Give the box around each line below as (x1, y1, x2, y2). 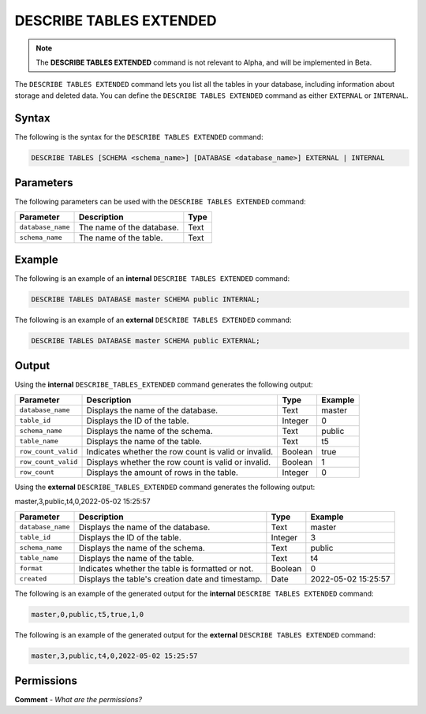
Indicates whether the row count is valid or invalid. (86, 446, 274, 457)
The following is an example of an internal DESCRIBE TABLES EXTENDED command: (14, 274, 290, 283)
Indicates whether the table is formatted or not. (78, 563, 254, 574)
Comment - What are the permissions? (14, 695, 142, 705)
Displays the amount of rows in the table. (86, 466, 238, 477)
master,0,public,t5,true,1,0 (31, 610, 144, 619)
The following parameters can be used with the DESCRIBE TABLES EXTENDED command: (14, 197, 307, 207)
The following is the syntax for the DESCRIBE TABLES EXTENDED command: (14, 132, 263, 141)
